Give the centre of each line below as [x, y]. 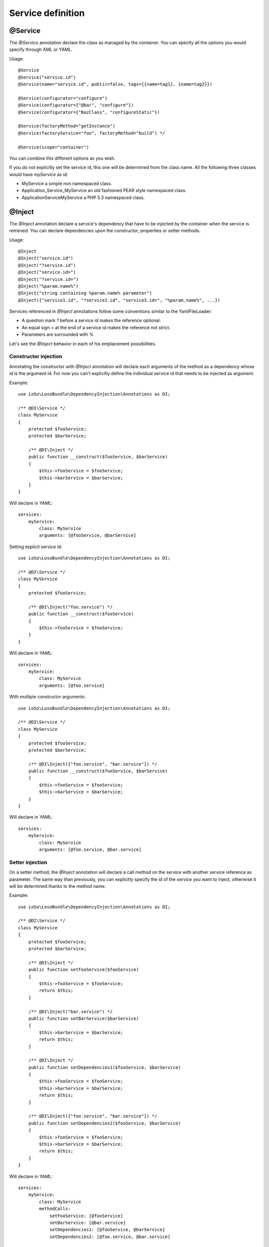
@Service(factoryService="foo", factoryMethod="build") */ [92, 133]
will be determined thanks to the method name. [58, 886]
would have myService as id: [39, 174]
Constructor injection [36, 357]
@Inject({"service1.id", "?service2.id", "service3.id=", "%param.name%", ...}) [119, 300]
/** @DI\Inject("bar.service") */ [70, 1012]
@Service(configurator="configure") [63, 98]
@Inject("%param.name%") [48, 286]
